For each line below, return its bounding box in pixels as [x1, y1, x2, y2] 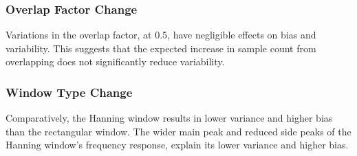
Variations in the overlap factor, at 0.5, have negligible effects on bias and [6, 27, 316, 42]
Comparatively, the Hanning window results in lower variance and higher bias [6, 111, 333, 125]
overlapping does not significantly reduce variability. [6, 54, 225, 69]
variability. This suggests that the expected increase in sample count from [6, 41, 316, 55]
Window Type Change [6, 83, 133, 100]
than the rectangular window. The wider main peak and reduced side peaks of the [6, 124, 351, 138]
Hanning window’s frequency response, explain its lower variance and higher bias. [6, 137, 349, 152]
